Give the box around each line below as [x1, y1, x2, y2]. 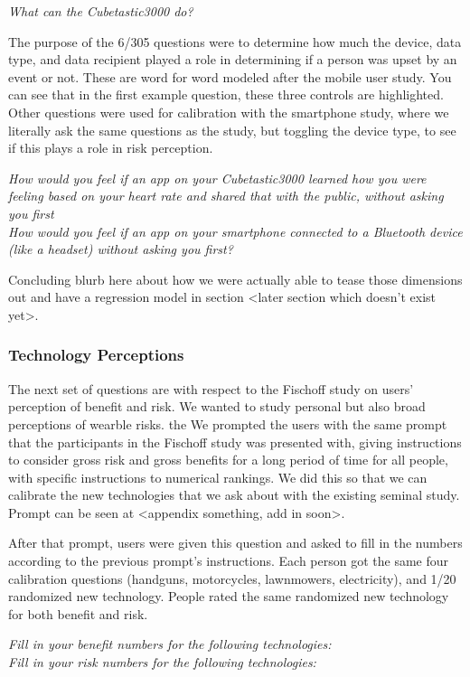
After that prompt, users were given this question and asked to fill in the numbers [8, 533, 463, 552]
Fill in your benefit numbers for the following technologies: [8, 635, 332, 653]
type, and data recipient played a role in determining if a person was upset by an [8, 50, 457, 69]
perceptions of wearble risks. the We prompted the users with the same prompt [8, 414, 447, 433]
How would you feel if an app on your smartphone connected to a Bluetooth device [8, 221, 463, 240]
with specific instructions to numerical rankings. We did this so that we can [8, 467, 428, 486]
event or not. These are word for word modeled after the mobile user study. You [8, 67, 452, 86]
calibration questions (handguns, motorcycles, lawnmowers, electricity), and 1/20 [8, 569, 456, 588]
